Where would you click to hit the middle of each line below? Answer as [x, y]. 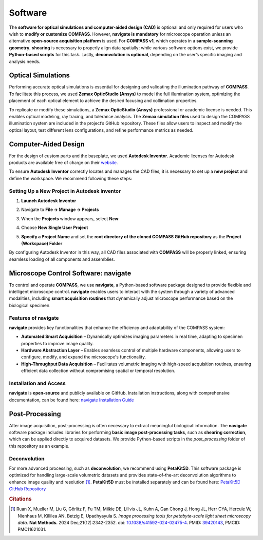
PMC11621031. [32, 529]
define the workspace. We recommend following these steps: [71, 178]
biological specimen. [30, 305]
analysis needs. [25, 62]
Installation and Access [37, 383]
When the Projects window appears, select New [70, 218]
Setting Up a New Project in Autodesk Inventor [65, 191]
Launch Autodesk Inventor [49, 201]
